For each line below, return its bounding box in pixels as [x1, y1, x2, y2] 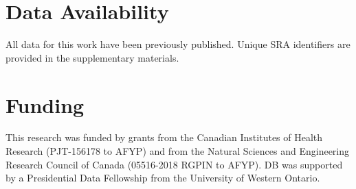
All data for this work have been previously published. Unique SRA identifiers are [5, 37, 351, 51]
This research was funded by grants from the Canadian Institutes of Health [5, 130, 323, 144]
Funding [5, 90, 85, 118]
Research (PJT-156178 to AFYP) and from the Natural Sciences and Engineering [5, 144, 350, 158]
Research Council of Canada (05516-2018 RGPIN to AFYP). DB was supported [5, 157, 343, 171]
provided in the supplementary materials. [5, 50, 179, 64]
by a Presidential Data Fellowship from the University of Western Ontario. [5, 171, 320, 185]
